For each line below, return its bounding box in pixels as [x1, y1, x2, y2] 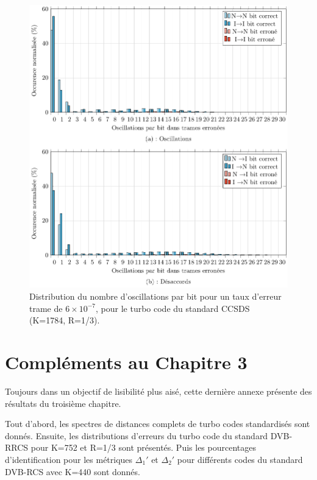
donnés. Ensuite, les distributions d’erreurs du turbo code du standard [5, 429, 268, 442]
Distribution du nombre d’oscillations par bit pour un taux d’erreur [29, 290, 282, 303]
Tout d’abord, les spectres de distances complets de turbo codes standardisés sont [5, 417, 310, 430]
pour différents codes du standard [177, 453, 303, 465]
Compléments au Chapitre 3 [5, 350, 248, 374]
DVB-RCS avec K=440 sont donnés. [5, 465, 140, 478]
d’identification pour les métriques [5, 453, 133, 465]
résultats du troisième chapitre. [5, 397, 121, 409]
